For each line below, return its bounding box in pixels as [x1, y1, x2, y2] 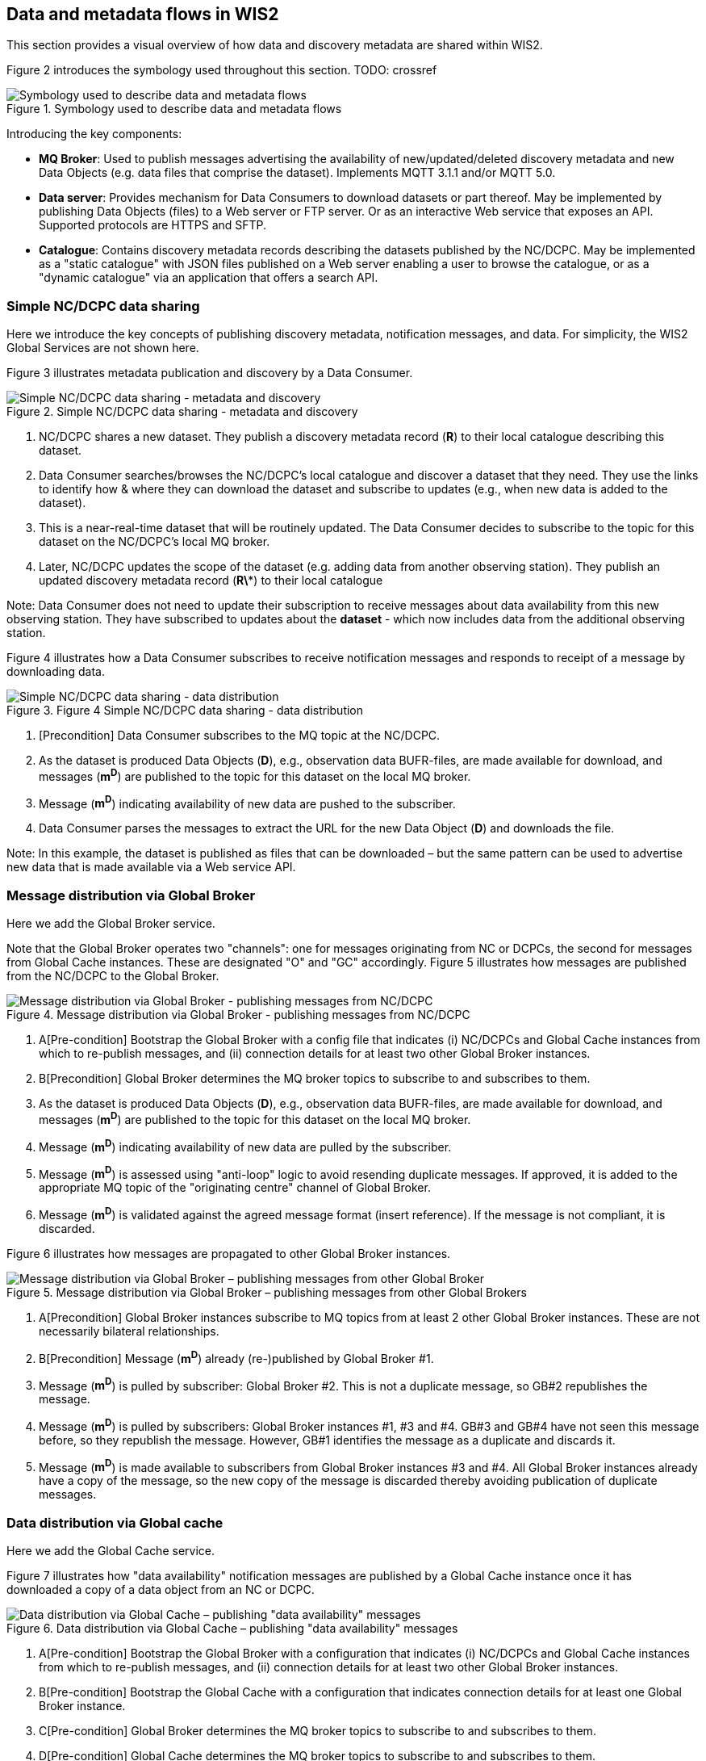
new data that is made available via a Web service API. [6, 860, 296, 874]
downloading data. [6, 665, 105, 679]
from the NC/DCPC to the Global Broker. [6, 969, 219, 983]
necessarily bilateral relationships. [39, 1323, 219, 1338]
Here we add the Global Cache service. [6, 1544, 215, 1558]
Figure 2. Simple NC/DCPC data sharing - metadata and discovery [6, 405, 358, 419]
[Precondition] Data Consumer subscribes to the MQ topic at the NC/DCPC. [39, 728, 441, 743]
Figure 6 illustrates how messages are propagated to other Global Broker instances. [6, 1246, 451, 1260]
